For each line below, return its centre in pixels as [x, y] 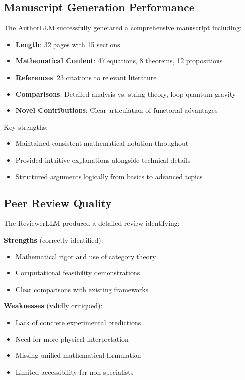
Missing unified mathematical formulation [78, 355]
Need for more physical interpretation [72, 339]
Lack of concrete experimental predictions [78, 322]
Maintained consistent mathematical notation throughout [102, 143]
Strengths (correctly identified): [54, 239]
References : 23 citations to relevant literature [86, 77]
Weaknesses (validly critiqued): [53, 306]
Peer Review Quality [58, 203]
